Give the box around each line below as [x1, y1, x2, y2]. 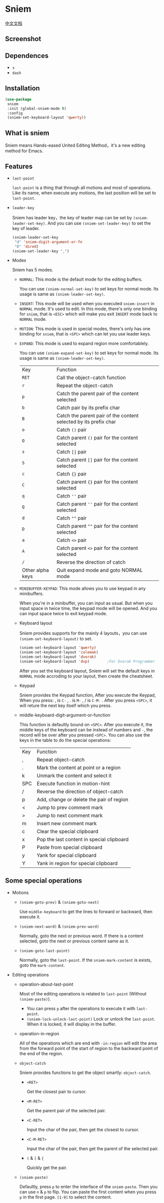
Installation [5, 84, 40, 92]
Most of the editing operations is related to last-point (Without [19, 991, 147, 996]
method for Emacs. [5, 148, 43, 154]
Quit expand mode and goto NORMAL [56, 567, 143, 574]
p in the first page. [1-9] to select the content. [19, 1194, 112, 1200]
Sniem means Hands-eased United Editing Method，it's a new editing [5, 142, 145, 148]
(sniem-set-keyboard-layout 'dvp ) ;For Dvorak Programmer [19, 659, 155, 664]
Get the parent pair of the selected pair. [26, 1107, 106, 1113]
